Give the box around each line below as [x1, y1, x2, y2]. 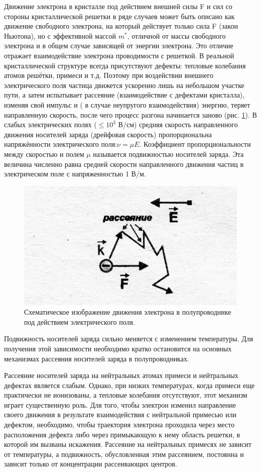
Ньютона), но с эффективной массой [4, 30, 116, 41]
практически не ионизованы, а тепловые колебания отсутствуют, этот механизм [4, 390, 247, 400]
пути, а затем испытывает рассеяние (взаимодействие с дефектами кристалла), [4, 89, 245, 100]
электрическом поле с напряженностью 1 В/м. [4, 168, 146, 179]
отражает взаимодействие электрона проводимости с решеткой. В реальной [4, 50, 234, 60]
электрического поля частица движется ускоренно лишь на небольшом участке [4, 79, 244, 90]
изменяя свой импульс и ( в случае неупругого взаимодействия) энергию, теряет [4, 99, 250, 110]
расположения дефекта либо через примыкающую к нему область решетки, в [4, 429, 240, 439]
